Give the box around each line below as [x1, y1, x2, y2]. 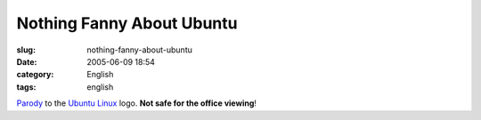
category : [16, 69, 54, 80]
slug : [16, 44, 36, 55]
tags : [16, 81, 37, 92]
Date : [16, 56, 37, 67]
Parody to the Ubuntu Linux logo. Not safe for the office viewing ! [16, 98, 257, 108]
